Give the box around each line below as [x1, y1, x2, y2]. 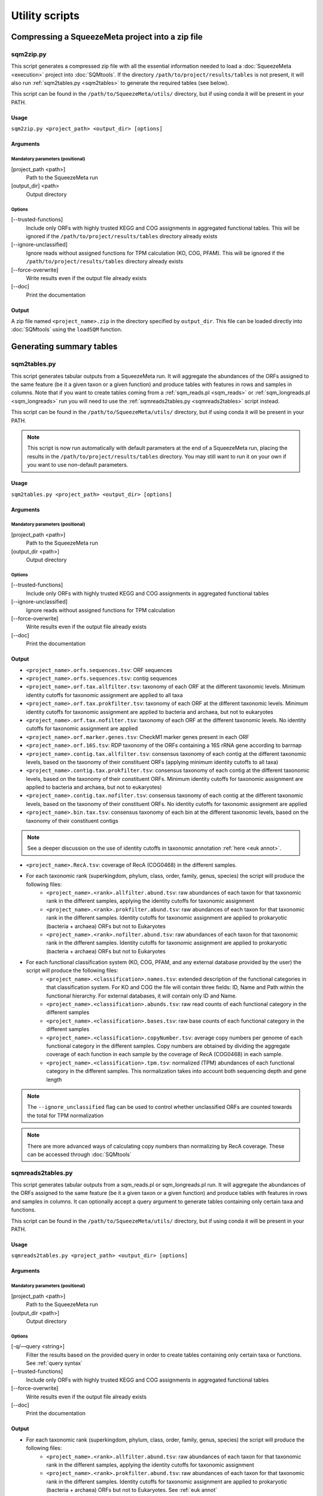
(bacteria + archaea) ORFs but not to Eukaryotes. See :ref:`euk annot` [46, 1486, 218, 1494]
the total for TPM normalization [27, 1112, 104, 1119]
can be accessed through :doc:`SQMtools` [27, 1151, 132, 1158]
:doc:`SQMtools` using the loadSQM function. [11, 326, 123, 333]
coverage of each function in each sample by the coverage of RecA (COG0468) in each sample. [46, 1051, 284, 1058]
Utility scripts [11, 9, 80, 22]
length [46, 1076, 62, 1083]
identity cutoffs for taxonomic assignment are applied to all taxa [26, 691, 183, 698]
